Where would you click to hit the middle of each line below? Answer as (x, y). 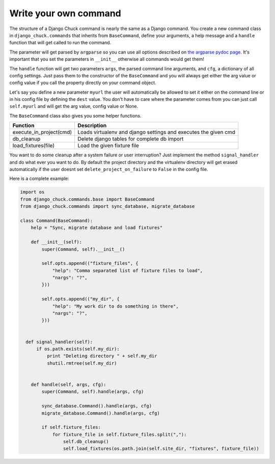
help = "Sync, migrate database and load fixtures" (97, 228)
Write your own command (65, 13)
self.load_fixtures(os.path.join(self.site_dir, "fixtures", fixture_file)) (161, 449)
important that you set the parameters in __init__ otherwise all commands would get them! (107, 59)
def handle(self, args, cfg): (68, 384)
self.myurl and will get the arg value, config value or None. (74, 106)
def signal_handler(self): (59, 342)
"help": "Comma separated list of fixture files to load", (128, 270)
